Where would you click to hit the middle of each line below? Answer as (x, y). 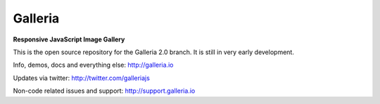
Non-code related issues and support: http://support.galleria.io (104, 91)
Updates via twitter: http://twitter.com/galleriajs (82, 78)
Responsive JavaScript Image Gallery (69, 39)
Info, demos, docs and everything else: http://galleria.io (93, 65)
